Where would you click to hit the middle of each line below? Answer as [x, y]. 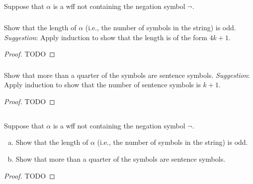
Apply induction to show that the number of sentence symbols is [102, 85]
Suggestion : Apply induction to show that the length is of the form [106, 37]
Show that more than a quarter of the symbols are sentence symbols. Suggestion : [127, 75]
